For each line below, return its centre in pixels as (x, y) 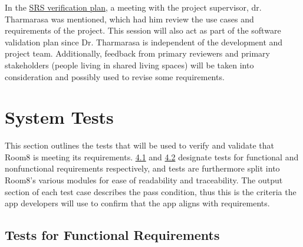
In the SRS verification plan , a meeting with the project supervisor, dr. (133, 7)
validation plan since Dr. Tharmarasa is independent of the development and (144, 42)
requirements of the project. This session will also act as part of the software (143, 30)
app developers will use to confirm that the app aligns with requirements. (137, 203)
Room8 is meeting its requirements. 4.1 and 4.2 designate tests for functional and (152, 157)
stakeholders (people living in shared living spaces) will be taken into (129, 65)
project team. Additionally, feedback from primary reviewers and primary (137, 53)
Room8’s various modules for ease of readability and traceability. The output (144, 180)
